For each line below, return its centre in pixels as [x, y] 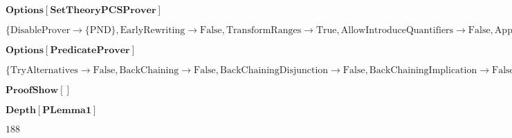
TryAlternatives [44, 70]
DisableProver [40, 30]
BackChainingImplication [423, 70]
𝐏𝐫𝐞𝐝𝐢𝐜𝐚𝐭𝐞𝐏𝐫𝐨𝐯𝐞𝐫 [90, 50]
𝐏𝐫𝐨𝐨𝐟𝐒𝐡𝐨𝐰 [32, 90]
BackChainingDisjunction [274, 70]
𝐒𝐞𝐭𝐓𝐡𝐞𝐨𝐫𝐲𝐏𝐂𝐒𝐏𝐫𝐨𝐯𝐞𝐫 [103, 10]
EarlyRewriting [153, 30]
